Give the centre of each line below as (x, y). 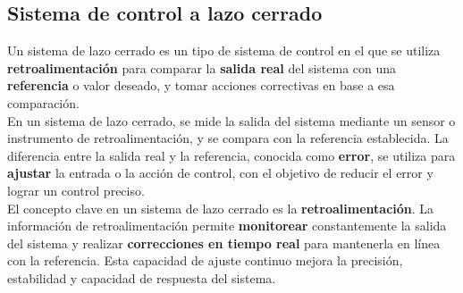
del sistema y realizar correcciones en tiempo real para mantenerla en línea (224, 243)
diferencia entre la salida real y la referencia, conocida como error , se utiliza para (231, 155)
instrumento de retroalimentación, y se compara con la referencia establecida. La (228, 138)
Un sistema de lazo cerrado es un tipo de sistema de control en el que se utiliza (224, 50)
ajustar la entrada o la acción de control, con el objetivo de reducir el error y (220, 173)
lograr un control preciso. (76, 190)
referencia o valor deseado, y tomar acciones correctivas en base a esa (201, 85)
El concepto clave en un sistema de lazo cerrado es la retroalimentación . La (221, 208)
